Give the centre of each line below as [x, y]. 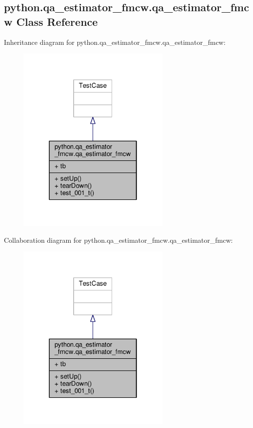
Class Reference [57, 21]
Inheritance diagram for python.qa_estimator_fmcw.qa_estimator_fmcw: [115, 42]
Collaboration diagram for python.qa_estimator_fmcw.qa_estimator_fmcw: [118, 240]
